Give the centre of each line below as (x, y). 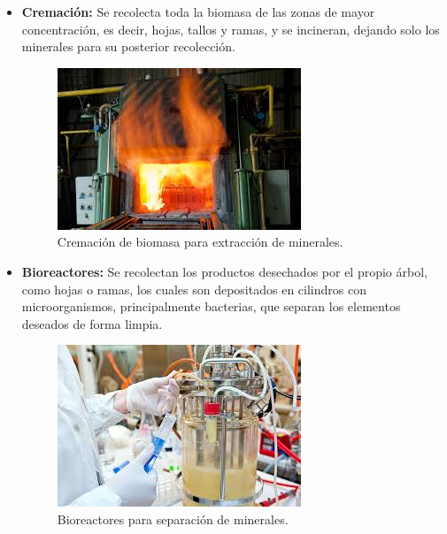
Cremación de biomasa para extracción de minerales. (200, 242)
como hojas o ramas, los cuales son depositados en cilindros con (194, 289)
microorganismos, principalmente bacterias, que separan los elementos (211, 306)
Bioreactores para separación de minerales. (173, 519)
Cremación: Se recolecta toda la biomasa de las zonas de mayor (198, 11)
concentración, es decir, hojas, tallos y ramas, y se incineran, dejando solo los (231, 29)
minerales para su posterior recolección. (128, 46)
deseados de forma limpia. (92, 323)
